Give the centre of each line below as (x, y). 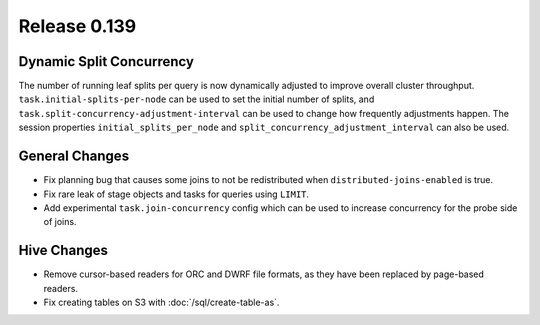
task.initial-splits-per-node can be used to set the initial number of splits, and (196, 99)
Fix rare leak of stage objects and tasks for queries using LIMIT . (176, 194)
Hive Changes (63, 250)
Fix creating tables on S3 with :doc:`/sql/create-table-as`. (161, 302)
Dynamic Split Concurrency (106, 61)
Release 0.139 (77, 26)
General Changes (74, 156)
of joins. (60, 222)
